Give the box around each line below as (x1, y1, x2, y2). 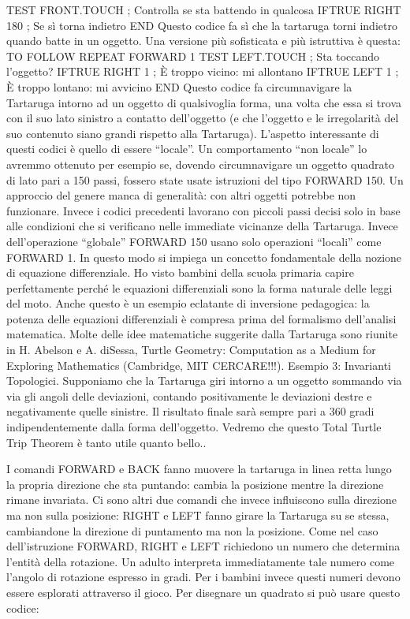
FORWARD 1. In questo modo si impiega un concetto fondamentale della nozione (6, 248, 402, 265)
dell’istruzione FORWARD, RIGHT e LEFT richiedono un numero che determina (6, 538, 401, 554)
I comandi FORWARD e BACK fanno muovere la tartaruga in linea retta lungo (6, 461, 392, 477)
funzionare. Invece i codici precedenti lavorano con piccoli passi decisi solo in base (6, 202, 401, 218)
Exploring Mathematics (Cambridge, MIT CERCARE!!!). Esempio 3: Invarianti (6, 356, 391, 373)
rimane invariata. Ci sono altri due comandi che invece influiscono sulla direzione (6, 491, 397, 508)
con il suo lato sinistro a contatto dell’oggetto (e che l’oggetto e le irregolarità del (6, 110, 399, 126)
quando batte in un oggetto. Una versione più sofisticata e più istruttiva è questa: (6, 32, 401, 49)
